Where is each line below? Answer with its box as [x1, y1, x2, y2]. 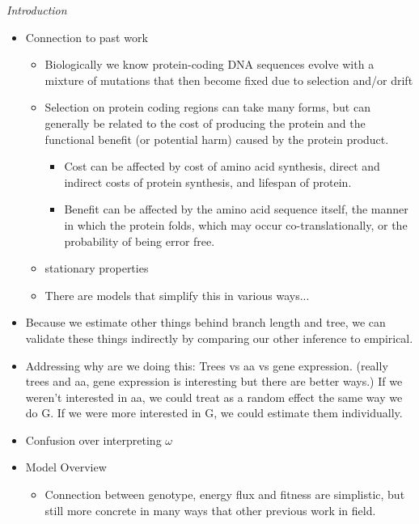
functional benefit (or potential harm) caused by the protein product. [44, 130, 389, 147]
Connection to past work [25, 28, 148, 45]
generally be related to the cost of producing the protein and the [44, 114, 366, 131]
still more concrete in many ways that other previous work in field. [44, 501, 376, 518]
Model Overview [25, 458, 107, 475]
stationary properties [44, 260, 149, 277]
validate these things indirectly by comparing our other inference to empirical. [25, 329, 413, 346]
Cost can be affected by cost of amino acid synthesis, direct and [64, 158, 380, 175]
